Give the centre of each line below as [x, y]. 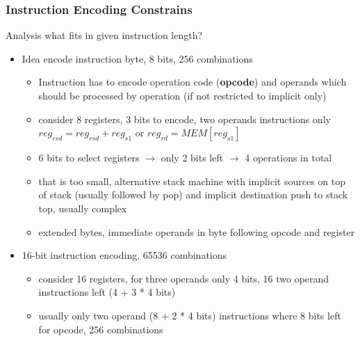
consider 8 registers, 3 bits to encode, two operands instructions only [185, 119]
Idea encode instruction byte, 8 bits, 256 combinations [137, 58]
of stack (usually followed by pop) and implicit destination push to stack [193, 195]
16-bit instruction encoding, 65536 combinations [124, 255]
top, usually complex [83, 208]
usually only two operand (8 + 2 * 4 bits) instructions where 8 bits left [190, 315]
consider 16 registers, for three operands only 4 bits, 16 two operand [184, 278]
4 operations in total [288, 158]
